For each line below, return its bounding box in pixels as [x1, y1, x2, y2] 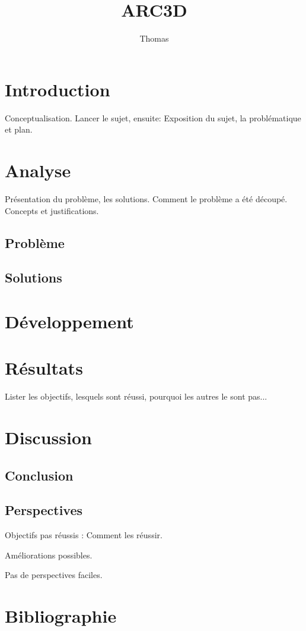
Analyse [5, 158, 71, 183]
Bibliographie [5, 604, 117, 628]
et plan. [5, 123, 33, 136]
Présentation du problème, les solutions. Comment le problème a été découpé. [5, 192, 288, 205]
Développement [5, 309, 134, 333]
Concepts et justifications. [5, 204, 99, 216]
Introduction [5, 77, 110, 101]
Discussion [5, 425, 92, 449]
